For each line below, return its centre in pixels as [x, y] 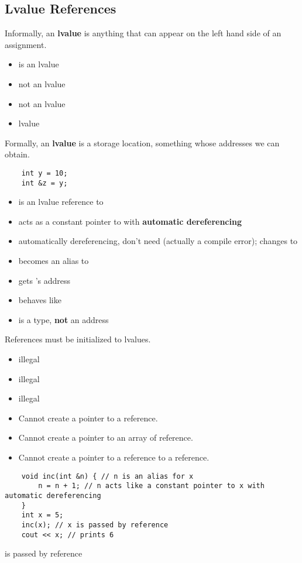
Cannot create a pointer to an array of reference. [106, 437]
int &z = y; [44, 183]
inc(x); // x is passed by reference [95, 525]
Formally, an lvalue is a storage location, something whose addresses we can [142, 143]
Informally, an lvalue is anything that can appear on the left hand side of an [143, 33]
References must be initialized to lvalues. [78, 339]
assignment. [26, 44]
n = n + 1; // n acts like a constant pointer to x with [151, 486]
